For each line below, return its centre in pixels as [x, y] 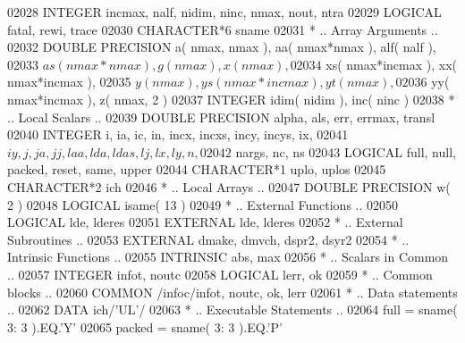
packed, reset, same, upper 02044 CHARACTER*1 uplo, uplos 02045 [197, 169]
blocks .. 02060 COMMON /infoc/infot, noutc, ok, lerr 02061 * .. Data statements [232, 292]
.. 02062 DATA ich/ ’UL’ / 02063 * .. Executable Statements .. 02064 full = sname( [232, 310]
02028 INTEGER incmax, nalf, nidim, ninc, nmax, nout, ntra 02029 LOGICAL [224, 12]
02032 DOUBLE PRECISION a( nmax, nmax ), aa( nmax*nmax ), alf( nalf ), [222, 47]
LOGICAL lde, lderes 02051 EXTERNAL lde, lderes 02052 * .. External [205, 222]
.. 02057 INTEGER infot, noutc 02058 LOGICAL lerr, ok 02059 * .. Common [220, 274]
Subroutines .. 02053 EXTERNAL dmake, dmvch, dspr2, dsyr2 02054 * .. [208, 239]
